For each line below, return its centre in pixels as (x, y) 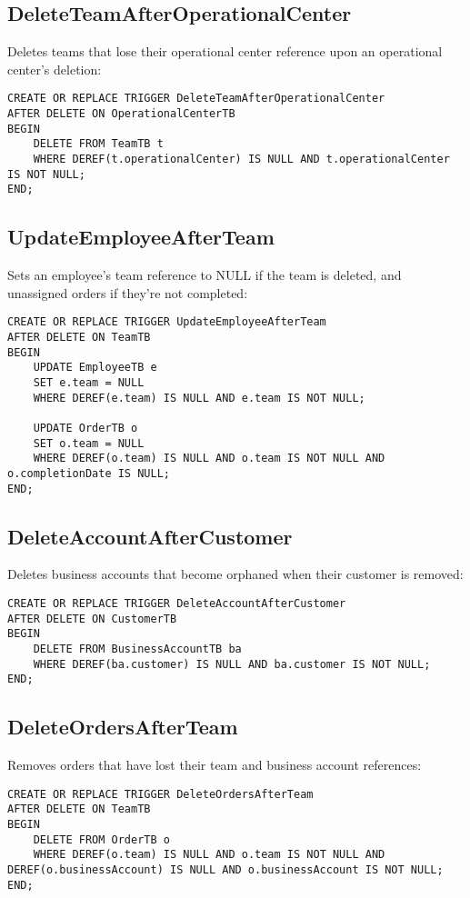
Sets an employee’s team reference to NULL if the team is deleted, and (205, 275)
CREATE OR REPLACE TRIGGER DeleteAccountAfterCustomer (177, 604)
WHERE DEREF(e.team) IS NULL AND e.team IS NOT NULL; (199, 398)
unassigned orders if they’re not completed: (128, 292)
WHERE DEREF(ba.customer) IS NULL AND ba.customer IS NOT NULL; (232, 664)
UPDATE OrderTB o (85, 428)
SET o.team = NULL (89, 443)
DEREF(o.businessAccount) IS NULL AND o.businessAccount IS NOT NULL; (225, 870)
